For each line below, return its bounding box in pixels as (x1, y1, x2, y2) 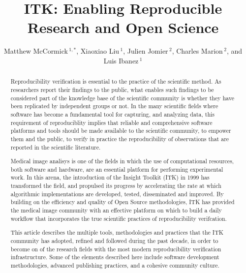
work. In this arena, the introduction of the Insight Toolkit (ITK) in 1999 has (10, 173, 210, 182)
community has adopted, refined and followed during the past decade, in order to (10, 236, 218, 244)
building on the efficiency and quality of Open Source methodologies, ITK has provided (10, 198, 235, 206)
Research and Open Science (27, 17, 219, 37)
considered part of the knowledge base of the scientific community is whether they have (10, 93, 234, 102)
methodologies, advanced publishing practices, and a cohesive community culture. (10, 261, 219, 269)
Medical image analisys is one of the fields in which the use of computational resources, (10, 157, 234, 165)
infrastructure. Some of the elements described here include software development (10, 253, 219, 261)
